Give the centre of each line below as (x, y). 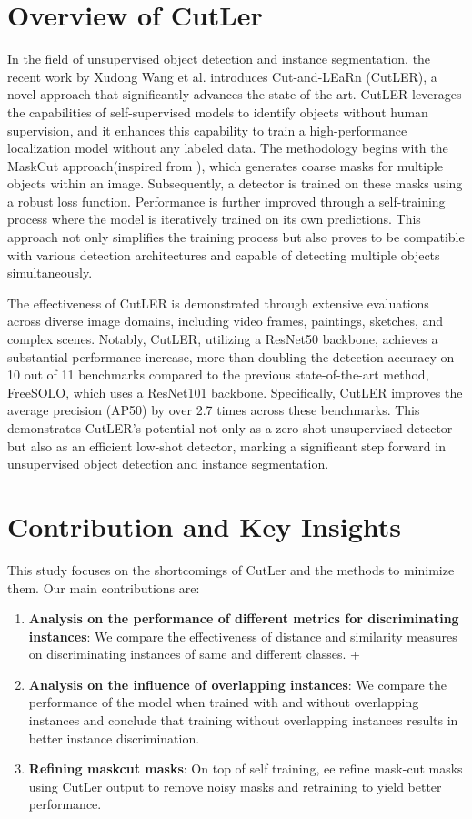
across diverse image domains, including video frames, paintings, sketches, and (226, 321)
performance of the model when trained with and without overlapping (224, 702)
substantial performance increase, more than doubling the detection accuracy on (231, 356)
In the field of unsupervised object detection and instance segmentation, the (219, 59)
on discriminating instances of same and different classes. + (194, 654)
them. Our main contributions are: (104, 587)
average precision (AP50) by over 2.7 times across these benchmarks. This (214, 410)
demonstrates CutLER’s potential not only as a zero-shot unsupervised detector (230, 428)
